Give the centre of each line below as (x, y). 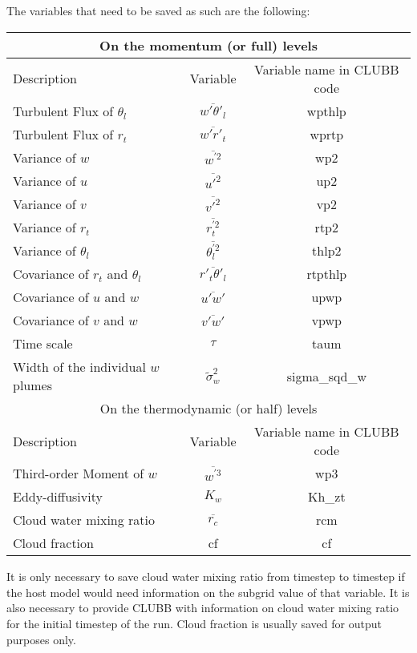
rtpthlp (327, 274)
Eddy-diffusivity (58, 497)
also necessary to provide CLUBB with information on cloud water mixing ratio (203, 608)
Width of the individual (79, 367)
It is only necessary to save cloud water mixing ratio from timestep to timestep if (206, 576)
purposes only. (41, 639)
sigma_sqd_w (326, 376)
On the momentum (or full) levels (208, 45)
